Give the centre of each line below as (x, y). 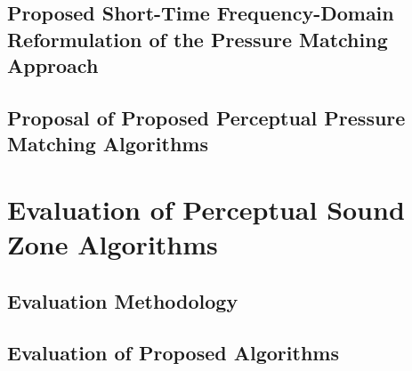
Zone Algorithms (113, 244)
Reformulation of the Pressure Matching (198, 39)
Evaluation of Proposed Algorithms (173, 353)
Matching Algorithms (108, 144)
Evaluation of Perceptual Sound (206, 209)
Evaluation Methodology (123, 300)
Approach (53, 65)
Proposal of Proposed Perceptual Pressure (206, 117)
